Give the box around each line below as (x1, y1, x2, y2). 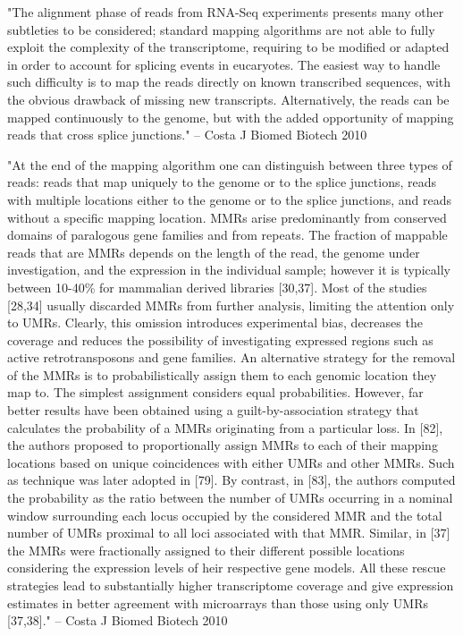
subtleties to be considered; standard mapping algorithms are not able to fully (7, 20, 435, 38)
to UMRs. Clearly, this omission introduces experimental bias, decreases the (7, 313, 423, 332)
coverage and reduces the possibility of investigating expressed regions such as (7, 330, 434, 349)
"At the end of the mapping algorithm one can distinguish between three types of (7, 155, 452, 174)
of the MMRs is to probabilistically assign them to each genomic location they (7, 365, 437, 384)
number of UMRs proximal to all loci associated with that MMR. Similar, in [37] (7, 523, 450, 542)
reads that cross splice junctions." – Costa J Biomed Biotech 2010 (7, 125, 367, 144)
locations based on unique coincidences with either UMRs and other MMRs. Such (7, 453, 455, 471)
